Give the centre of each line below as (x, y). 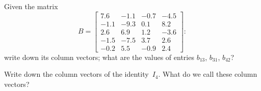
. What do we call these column (208, 74)
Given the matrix (31, 6)
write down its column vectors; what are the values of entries (99, 57)
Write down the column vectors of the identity (76, 74)
